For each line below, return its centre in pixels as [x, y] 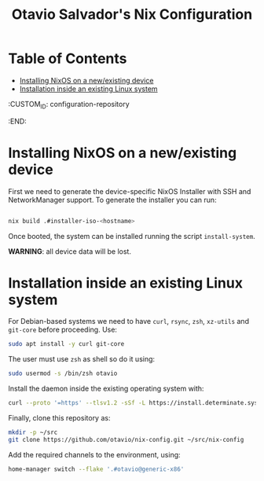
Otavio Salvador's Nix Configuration [132, 15]
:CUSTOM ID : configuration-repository [69, 105]
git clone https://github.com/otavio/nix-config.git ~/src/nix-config [126, 439]
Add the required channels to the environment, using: [94, 454]
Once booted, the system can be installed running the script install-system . [132, 236]
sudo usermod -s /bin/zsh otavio [63, 374]
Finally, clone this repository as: [59, 418]
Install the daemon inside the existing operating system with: [106, 389]
